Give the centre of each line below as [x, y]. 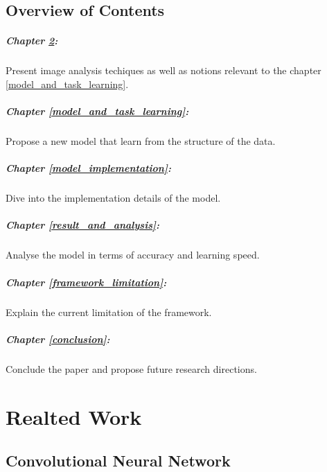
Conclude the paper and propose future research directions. [131, 368]
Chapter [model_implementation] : [88, 168]
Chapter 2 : [32, 41]
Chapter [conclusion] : [58, 339]
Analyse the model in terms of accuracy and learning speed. [133, 255]
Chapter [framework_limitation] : [86, 282]
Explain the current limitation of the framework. [109, 312]
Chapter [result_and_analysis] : [82, 225]
